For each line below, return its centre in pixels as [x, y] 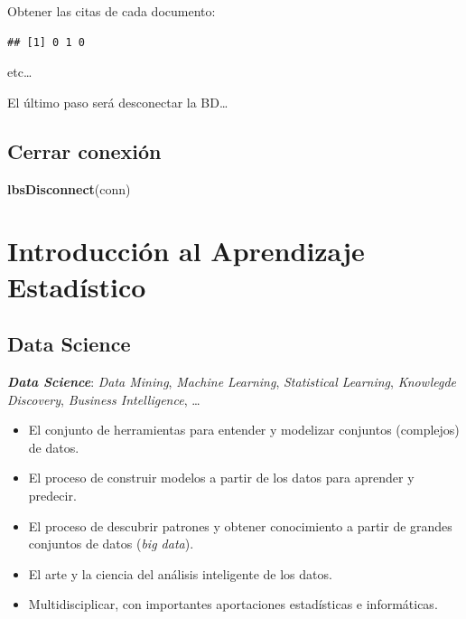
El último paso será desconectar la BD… [118, 102]
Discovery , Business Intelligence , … [104, 399]
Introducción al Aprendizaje [186, 251]
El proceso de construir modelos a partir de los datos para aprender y [221, 478]
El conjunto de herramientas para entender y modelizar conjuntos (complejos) [244, 430]
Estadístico [77, 286]
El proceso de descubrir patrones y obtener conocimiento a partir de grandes [240, 525]
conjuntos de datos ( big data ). [111, 544]
